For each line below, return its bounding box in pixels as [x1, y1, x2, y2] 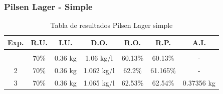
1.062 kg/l [83, 65, 115, 75]
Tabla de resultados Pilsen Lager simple [50, 20, 173, 30]
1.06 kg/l [85, 52, 113, 63]
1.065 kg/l [83, 77, 115, 88]
